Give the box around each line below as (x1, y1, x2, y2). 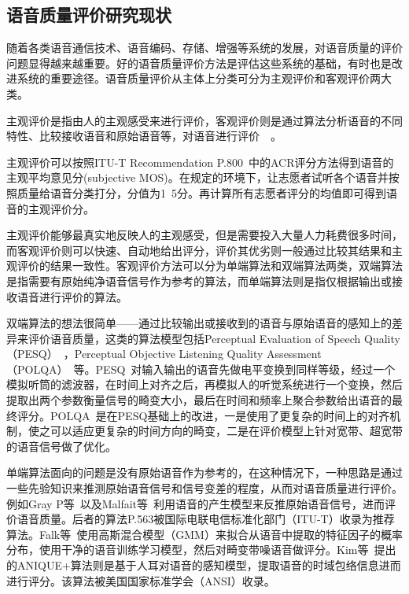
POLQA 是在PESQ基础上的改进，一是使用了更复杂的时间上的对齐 (50, 407, 390, 423)
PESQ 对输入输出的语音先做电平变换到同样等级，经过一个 (95, 360, 396, 377)
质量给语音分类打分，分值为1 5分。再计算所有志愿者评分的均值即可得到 (17, 184, 386, 201)
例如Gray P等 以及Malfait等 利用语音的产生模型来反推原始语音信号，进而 (6, 495, 385, 511)
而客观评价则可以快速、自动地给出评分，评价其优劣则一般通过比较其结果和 (6, 242, 392, 258)
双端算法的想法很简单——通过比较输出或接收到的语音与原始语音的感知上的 (6, 315, 392, 331)
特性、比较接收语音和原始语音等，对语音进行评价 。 (6, 127, 282, 144)
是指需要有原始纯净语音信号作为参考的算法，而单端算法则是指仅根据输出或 (6, 272, 392, 289)
